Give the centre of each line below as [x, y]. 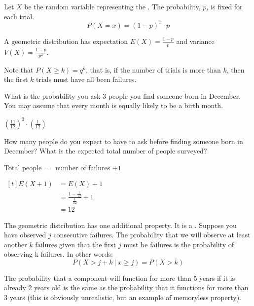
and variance [195, 41]
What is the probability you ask [52, 96]
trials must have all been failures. [86, 79]
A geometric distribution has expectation [66, 41]
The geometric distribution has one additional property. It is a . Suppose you [120, 225]
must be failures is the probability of [179, 244]
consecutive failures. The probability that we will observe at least [152, 235]
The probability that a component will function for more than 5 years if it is [120, 278]
